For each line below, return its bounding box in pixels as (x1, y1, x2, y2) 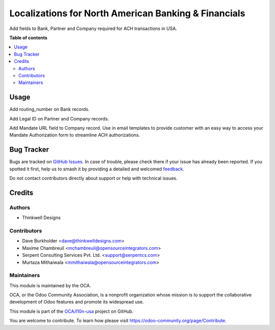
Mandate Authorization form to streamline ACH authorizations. (9, 132, 140, 138)
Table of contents (9, 35, 48, 41)
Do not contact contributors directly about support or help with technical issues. (9, 175, 178, 182)
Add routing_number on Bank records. (9, 106, 90, 112)
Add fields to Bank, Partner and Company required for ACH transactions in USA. (9, 25, 178, 32)
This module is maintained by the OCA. (9, 282, 91, 288)
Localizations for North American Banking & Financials (9, 8, 245, 19)
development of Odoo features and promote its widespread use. (9, 299, 144, 305)
